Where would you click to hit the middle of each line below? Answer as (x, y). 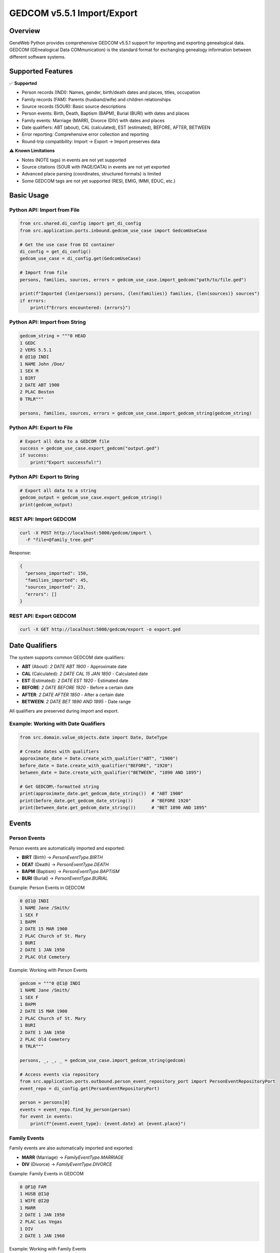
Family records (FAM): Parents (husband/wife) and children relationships (96, 99)
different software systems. (37, 57)
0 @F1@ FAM (33, 1187)
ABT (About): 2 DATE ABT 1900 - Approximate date (74, 667)
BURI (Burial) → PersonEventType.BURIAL (65, 878)
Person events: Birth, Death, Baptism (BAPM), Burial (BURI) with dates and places (105, 113)
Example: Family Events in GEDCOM (46, 1173)
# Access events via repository (59, 1074)
